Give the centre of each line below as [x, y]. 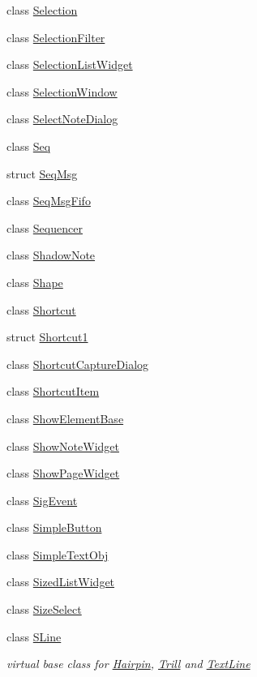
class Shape [35, 282]
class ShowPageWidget [63, 473]
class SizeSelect [44, 609]
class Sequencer [45, 227]
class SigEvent [42, 500]
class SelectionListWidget [70, 64]
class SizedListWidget [61, 582]
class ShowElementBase [65, 418]
